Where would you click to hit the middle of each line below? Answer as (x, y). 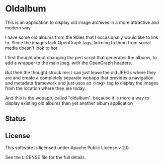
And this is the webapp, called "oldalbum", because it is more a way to (77, 98)
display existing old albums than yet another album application (69, 103)
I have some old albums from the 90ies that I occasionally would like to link (82, 37)
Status (16, 119)
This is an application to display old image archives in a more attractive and (82, 22)
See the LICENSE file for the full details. (45, 158)
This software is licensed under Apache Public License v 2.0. (68, 148)
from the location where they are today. (45, 88)
